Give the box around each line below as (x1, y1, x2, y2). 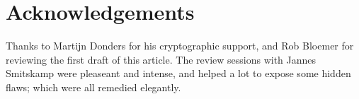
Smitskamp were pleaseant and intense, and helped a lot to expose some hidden (6, 66, 351, 81)
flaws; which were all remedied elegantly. (6, 79, 181, 94)
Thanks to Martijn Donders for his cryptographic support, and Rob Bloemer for (6, 38, 354, 53)
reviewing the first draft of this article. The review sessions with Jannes (6, 52, 317, 66)
